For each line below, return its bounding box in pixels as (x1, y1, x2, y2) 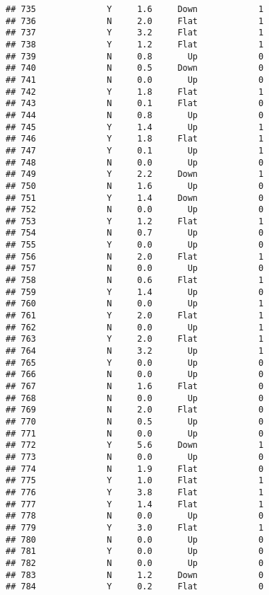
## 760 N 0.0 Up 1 (6, 299, 264, 309)
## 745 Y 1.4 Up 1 (6, 122, 264, 132)
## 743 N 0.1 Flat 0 (6, 98, 264, 109)
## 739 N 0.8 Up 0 (6, 51, 264, 62)
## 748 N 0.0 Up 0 (6, 157, 264, 168)
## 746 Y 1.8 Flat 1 (6, 134, 264, 144)
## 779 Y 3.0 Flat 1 (6, 522, 264, 533)
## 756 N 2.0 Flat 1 (6, 251, 264, 262)
